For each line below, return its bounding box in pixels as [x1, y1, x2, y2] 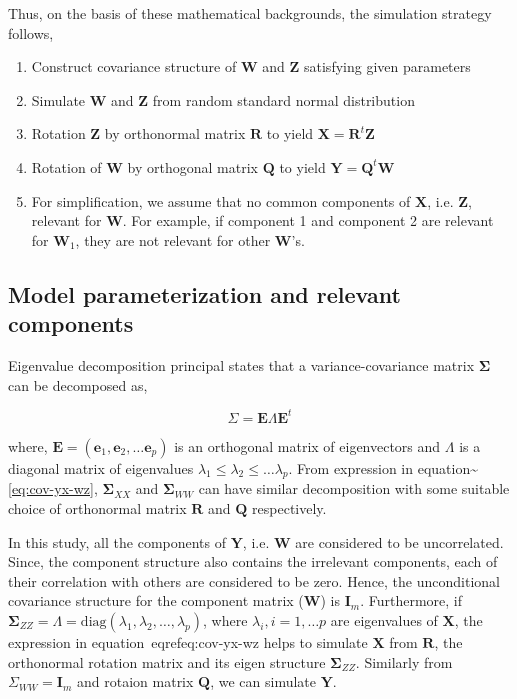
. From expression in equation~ [288, 457, 478, 478]
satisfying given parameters [304, 56, 471, 77]
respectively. [252, 498, 327, 519]
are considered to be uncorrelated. [295, 531, 504, 552]
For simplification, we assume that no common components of [31, 190, 411, 211]
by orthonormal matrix [104, 123, 246, 144]
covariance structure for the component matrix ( [8, 590, 304, 611]
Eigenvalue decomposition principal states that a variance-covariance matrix [8, 354, 475, 375]
